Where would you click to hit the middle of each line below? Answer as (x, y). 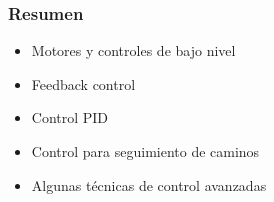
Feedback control (83, 83)
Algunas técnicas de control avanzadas (149, 184)
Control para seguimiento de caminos (145, 151)
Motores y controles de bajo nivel (133, 50)
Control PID (70, 117)
